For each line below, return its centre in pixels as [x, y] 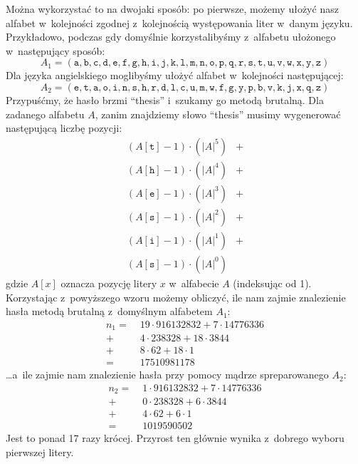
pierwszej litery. [40, 452]
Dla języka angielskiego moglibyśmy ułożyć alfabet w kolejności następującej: [175, 75]
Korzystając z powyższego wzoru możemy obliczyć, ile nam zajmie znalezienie [176, 297]
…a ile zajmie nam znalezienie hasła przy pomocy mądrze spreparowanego [167, 375]
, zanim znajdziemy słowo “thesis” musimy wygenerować [218, 114]
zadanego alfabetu [45, 114]
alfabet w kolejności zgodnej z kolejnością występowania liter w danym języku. [179, 22]
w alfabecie [194, 283]
